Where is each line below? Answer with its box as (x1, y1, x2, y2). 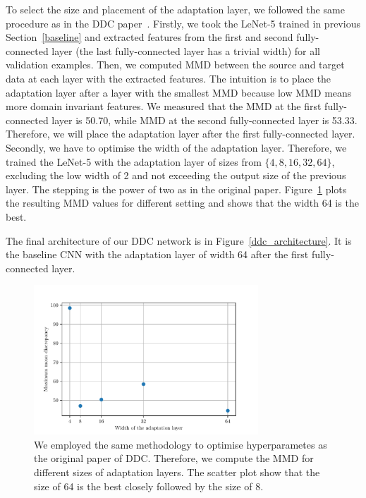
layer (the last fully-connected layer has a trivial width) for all (51, 43, 320, 58)
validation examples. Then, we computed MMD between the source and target (6, 57, 345, 72)
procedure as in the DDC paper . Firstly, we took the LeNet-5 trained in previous (6, 16, 360, 30)
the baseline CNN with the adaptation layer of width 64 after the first (6, 247, 309, 262)
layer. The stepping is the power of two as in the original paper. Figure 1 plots (6, 181, 347, 196)
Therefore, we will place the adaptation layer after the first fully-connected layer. (6, 126, 355, 141)
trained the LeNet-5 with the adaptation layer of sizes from (6, 154, 262, 169)
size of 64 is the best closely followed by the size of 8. (34, 478, 264, 493)
